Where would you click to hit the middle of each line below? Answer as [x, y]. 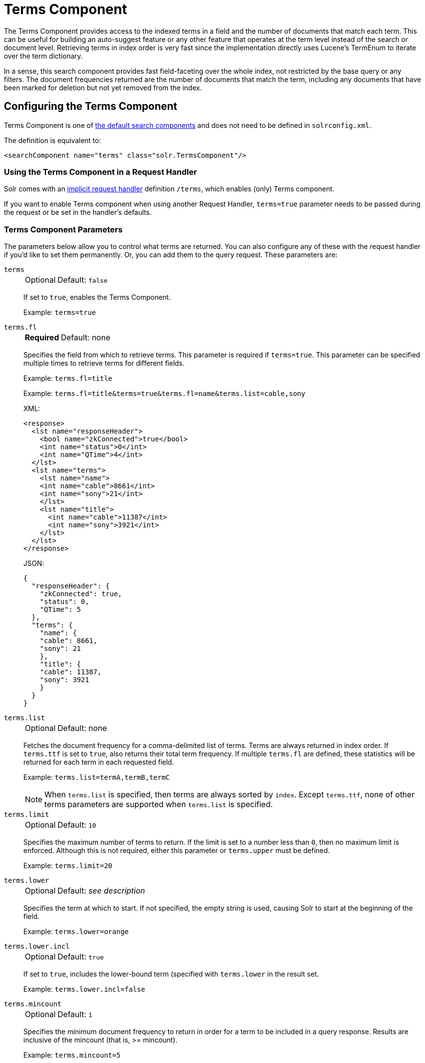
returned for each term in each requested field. [99, 762]
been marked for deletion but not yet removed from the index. [103, 87]
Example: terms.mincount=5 [72, 1055]
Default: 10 [77, 825]
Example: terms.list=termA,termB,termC [97, 777]
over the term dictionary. [43, 56]
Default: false [83, 280]
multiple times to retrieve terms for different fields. [104, 363]
